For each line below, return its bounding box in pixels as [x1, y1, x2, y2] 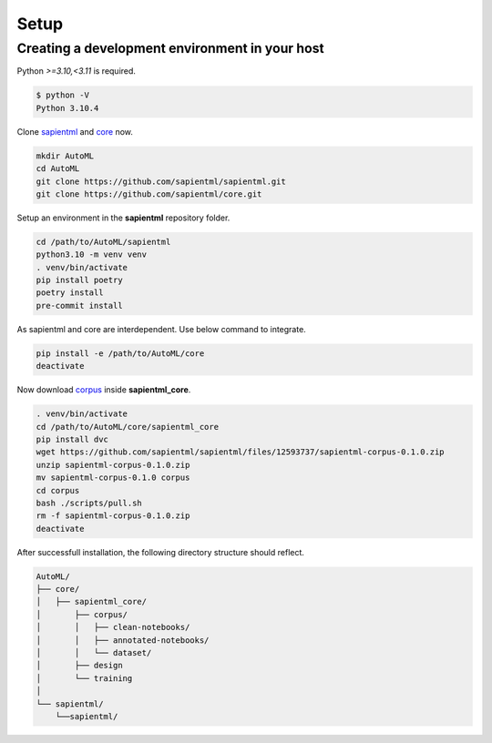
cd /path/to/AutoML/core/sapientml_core [36, 422, 219, 432]
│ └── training [36, 673, 133, 683]
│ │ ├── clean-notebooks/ [36, 622, 190, 633]
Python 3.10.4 [36, 103, 99, 113]
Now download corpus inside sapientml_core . [16, 384, 191, 395]
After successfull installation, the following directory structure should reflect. [16, 546, 305, 557]
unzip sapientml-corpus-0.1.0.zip [36, 460, 190, 470]
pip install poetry [36, 275, 123, 286]
